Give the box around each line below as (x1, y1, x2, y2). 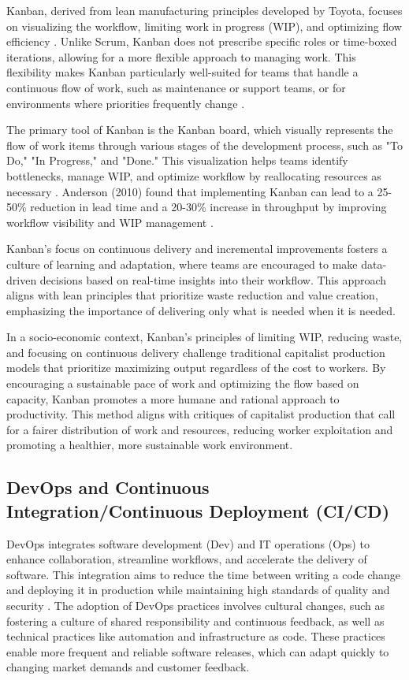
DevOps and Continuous (6, 475, 210, 500)
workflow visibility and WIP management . (6, 214, 214, 230)
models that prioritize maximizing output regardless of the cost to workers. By (6, 359, 386, 376)
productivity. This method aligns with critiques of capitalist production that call (6, 406, 396, 422)
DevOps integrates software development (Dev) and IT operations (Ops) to (6, 535, 370, 552)
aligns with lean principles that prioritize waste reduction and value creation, (6, 287, 378, 303)
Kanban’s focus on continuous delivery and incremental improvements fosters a (6, 240, 388, 257)
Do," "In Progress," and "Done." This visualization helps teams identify (6, 152, 348, 169)
